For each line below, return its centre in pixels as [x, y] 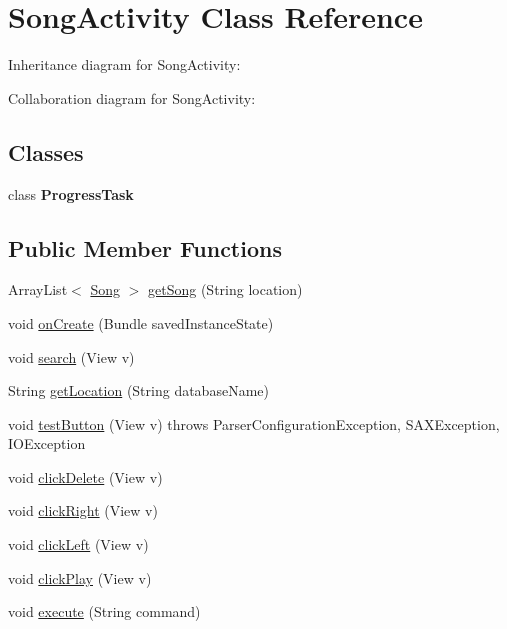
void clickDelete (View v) [85, 476]
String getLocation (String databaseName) [138, 390]
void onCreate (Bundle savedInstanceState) [141, 322]
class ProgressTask [71, 193]
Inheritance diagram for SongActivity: [124, 64]
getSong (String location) [225, 289]
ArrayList [38, 289]
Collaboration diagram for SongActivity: [132, 97]
